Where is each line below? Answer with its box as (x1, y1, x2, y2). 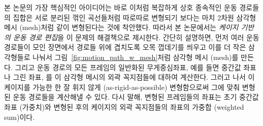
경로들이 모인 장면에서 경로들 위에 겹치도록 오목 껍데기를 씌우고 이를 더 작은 (4, 42, 246, 52)
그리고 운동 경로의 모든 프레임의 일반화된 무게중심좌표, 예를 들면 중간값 (15, 61, 241, 72)
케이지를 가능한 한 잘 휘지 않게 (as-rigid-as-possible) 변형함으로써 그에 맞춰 (4, 81, 240, 92)
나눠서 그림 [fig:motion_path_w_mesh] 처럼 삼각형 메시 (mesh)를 (32, 51, 239, 62)
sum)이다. (4, 111, 35, 122)
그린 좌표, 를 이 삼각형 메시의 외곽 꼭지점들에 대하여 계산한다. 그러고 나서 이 (13, 72, 255, 82)
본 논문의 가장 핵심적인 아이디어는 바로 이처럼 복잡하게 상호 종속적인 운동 (4, 2, 237, 12)
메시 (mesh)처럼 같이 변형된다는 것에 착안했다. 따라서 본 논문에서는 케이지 (4, 22, 239, 33)
